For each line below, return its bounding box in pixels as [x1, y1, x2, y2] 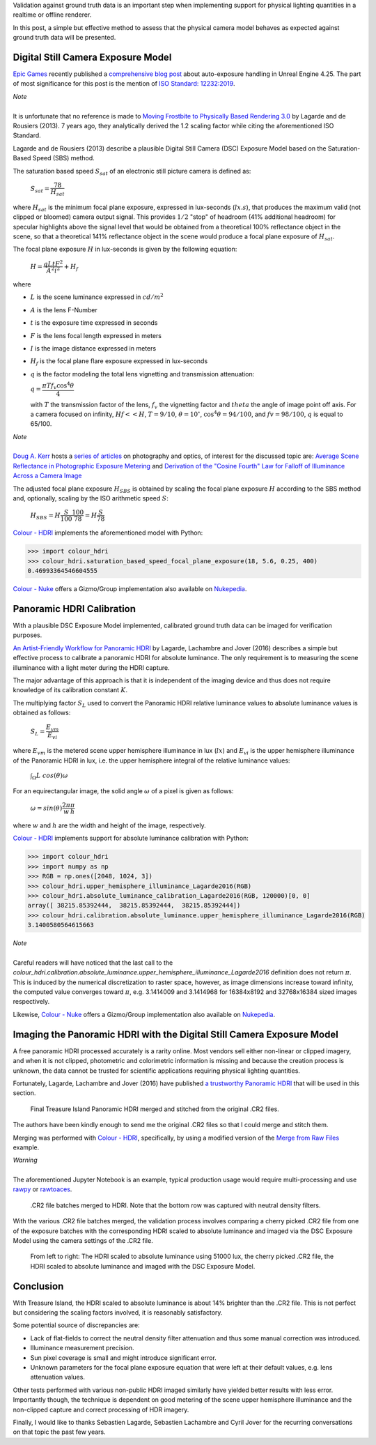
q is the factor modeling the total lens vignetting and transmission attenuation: [30, 369, 255, 378]
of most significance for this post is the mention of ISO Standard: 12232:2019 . [13, 79, 235, 88]
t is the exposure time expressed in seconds [30, 319, 158, 327]
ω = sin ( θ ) [30, 804, 63, 812]
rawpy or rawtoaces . [13, 1185, 72, 1193]
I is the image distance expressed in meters [30, 344, 157, 352]
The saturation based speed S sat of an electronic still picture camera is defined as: [13, 167, 251, 177]
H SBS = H [30, 511, 61, 521]
